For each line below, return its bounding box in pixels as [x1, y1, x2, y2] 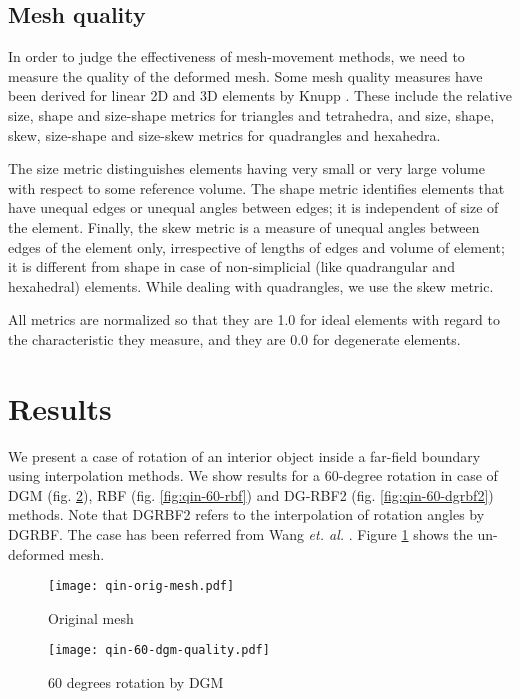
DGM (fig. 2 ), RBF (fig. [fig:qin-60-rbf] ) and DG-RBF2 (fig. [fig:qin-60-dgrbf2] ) [8, 484, 494, 505]
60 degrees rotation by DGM [48, 672, 224, 693]
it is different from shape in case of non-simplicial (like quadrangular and [8, 256, 455, 277]
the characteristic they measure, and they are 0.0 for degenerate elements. [8, 328, 461, 349]
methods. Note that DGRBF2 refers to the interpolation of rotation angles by [8, 504, 485, 525]
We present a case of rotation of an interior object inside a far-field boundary [8, 445, 481, 466]
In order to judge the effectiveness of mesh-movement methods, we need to [8, 46, 465, 67]
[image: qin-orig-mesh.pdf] [48, 579, 235, 594]
